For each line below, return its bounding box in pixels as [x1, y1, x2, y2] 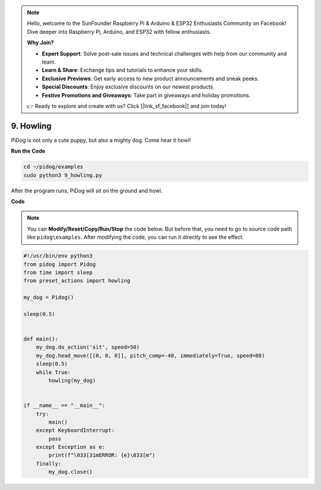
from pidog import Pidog [23, 261, 96, 267]
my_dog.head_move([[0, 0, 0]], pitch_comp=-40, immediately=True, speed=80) [36, 352, 265, 359]
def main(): [23, 336, 59, 343]
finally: [36, 460, 62, 467]
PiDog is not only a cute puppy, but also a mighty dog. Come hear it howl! [11, 137, 191, 144]
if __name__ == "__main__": [23, 402, 105, 409]
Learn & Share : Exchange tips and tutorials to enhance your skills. [42, 67, 203, 74]
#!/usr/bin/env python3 [23, 252, 93, 260]
